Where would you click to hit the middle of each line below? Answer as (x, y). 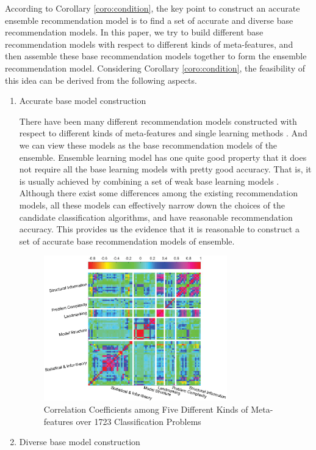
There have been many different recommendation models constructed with (158, 121)
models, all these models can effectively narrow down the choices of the (152, 205)
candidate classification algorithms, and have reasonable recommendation (156, 217)
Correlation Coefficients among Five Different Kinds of (146, 409)
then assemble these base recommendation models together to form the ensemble (156, 56)
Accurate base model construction (83, 101)
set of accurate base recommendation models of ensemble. (127, 241)
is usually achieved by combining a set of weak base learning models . (149, 181)
